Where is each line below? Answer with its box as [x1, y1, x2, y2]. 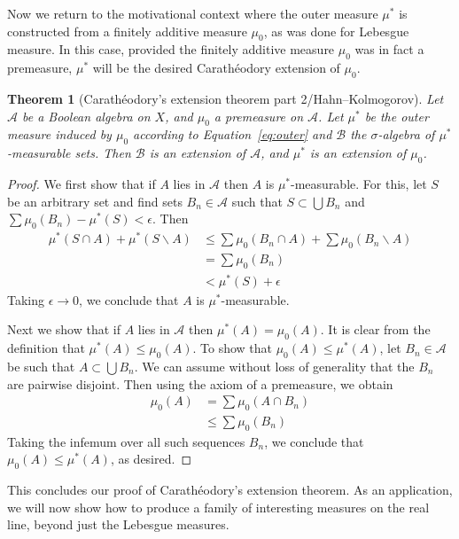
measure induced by [7, 125, 112, 144]
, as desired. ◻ [110, 449, 192, 468]
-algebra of [377, 125, 435, 144]
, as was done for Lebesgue [263, 21, 409, 40]
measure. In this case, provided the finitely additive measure [7, 40, 335, 59]
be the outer [364, 106, 429, 125]
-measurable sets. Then [7, 144, 131, 162]
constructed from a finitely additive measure [7, 21, 247, 40]
